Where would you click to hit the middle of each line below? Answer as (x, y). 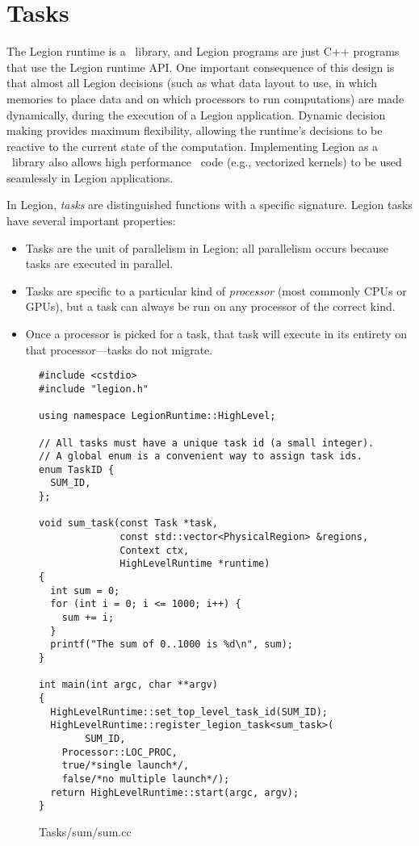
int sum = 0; (85, 591)
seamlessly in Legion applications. (90, 177)
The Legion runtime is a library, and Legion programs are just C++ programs (203, 51)
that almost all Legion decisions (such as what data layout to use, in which (192, 83)
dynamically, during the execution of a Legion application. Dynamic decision (196, 114)
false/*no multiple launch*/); (146, 779)
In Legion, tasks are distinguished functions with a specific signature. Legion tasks (209, 205)
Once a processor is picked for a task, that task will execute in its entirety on (216, 334)
